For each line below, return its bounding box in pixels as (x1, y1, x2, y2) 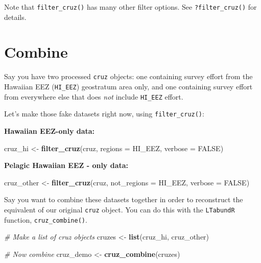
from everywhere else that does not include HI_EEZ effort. (4, 91, 183, 102)
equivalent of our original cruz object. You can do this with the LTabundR (4, 204, 235, 214)
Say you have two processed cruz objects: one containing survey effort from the (4, 71, 253, 82)
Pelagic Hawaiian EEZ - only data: (4, 160, 129, 171)
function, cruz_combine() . (4, 214, 87, 225)
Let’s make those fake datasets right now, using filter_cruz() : (4, 108, 204, 119)
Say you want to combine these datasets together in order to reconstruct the (4, 194, 243, 205)
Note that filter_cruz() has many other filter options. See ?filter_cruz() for (4, 2, 257, 12)
